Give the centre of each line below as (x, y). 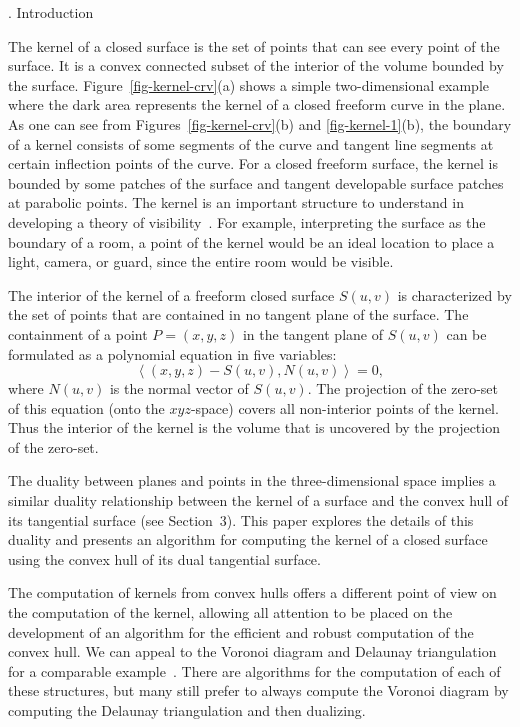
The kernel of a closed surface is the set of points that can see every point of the (254, 45)
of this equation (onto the (86, 407)
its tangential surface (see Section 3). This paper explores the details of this (241, 519)
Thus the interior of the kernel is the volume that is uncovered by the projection (254, 427)
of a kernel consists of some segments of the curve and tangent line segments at (251, 143)
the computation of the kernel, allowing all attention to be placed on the (230, 612)
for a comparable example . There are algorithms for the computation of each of (254, 670)
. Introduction (51, 12)
